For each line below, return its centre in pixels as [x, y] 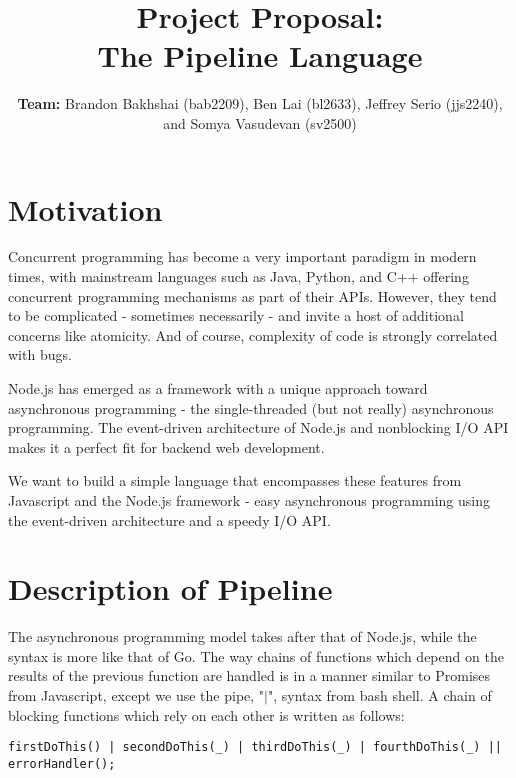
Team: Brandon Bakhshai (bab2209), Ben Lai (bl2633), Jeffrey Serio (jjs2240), [260, 103]
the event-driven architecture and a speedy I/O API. [169, 519]
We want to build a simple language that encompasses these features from [235, 480]
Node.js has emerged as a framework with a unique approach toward [218, 388]
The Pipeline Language [260, 55]
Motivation [85, 208]
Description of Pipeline [170, 588]
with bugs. [40, 354]
